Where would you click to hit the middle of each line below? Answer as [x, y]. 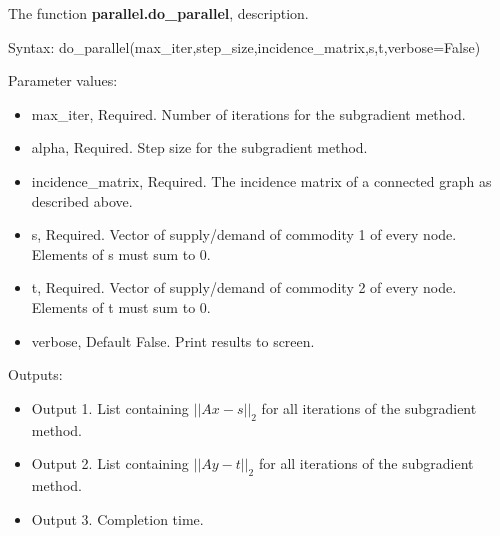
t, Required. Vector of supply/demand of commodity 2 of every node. [244, 287]
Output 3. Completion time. [117, 518]
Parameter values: [63, 80]
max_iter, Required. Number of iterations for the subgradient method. [248, 113]
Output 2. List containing [110, 463]
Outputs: [35, 374]
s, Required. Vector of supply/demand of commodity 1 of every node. [244, 234]
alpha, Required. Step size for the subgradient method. [199, 147]
